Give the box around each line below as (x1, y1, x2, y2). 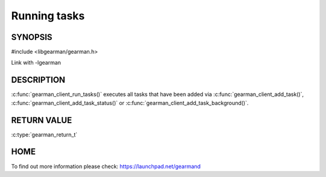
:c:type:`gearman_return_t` (11, 130, 78, 138)
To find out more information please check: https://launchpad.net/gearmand (11, 163, 201, 170)
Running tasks (11, 9, 85, 22)
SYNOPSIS (11, 32, 53, 42)
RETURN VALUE (11, 115, 72, 125)
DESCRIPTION (11, 75, 66, 85)
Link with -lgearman (11, 59, 62, 66)
